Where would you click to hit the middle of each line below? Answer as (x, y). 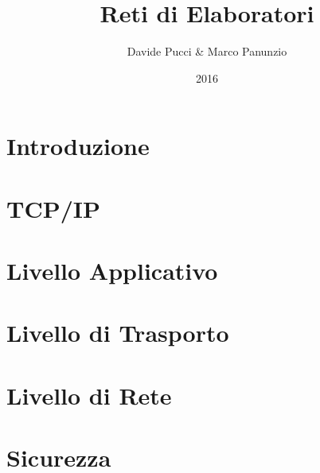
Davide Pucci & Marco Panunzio (207, 51)
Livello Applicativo (112, 271)
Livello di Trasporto (118, 333)
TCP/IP (53, 208)
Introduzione (78, 146)
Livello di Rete (89, 395)
